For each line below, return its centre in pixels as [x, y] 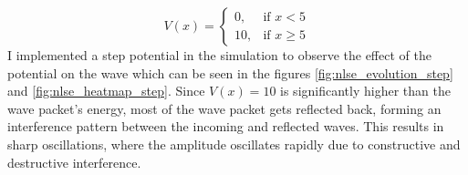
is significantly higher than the [365, 91]
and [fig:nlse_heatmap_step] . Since [106, 91]
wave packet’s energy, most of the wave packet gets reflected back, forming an [224, 108]
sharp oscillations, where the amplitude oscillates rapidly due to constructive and [234, 144]
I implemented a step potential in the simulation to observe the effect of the [219, 55]
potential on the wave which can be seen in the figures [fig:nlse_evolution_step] [230, 72]
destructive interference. [74, 162]
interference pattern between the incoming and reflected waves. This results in [226, 126]
